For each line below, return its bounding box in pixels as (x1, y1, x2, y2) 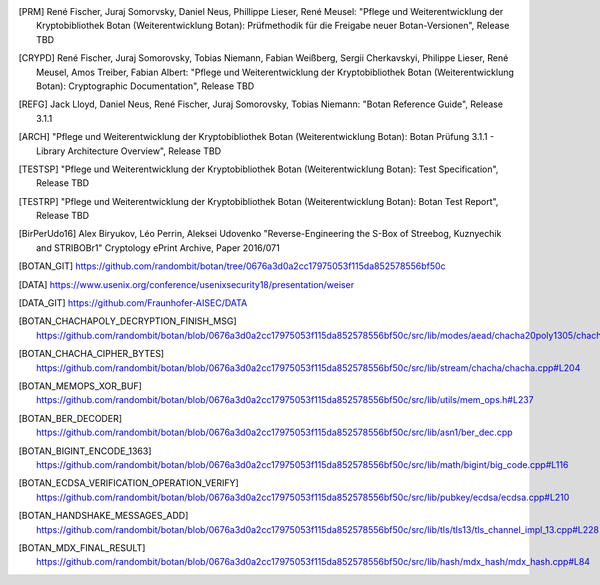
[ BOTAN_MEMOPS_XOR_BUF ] (18, 380, 142, 392)
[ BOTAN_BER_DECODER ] (18, 412, 122, 424)
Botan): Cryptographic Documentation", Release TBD (36, 80, 255, 92)
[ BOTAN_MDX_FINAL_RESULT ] (18, 541, 146, 554)
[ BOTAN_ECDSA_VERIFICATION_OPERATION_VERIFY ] (18, 477, 239, 489)
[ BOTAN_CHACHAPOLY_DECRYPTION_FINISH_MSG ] (18, 315, 237, 327)
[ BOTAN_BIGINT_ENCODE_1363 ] (18, 445, 152, 457)
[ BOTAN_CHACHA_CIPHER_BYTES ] (18, 348, 165, 360)
